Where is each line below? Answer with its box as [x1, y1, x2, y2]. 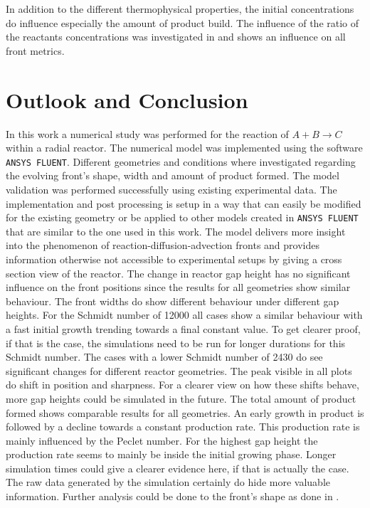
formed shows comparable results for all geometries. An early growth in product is [6, 405, 364, 420]
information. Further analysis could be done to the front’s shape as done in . [6, 489, 339, 504]
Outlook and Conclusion [6, 85, 248, 114]
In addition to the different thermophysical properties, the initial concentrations [6, 1, 354, 16]
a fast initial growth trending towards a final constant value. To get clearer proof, [6, 321, 361, 336]
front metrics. [6, 43, 65, 58]
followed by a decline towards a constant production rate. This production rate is [6, 419, 360, 434]
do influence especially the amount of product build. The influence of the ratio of [6, 15, 359, 30]
